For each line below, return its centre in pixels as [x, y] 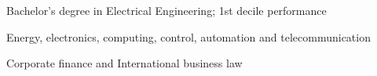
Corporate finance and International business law [124, 63]
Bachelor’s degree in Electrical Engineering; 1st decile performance [167, 10]
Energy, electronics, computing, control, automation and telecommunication [188, 36]
